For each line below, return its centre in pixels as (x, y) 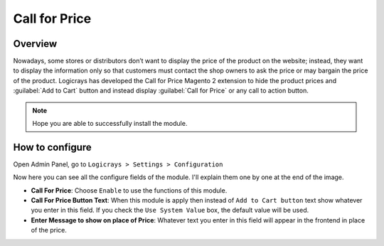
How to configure (52, 147)
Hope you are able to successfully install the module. (110, 124)
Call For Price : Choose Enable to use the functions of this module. (129, 190)
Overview (35, 44)
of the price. (49, 230)
